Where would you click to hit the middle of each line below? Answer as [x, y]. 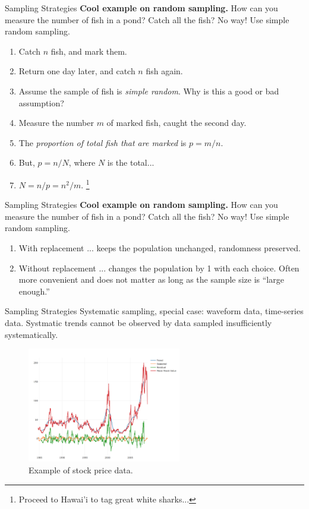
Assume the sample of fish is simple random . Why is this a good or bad [149, 91]
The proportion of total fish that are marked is [103, 142]
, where [82, 162]
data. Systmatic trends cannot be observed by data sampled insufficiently [138, 322]
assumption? [41, 102]
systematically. [31, 334]
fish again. [164, 71]
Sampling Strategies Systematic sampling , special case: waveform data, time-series [154, 311]
